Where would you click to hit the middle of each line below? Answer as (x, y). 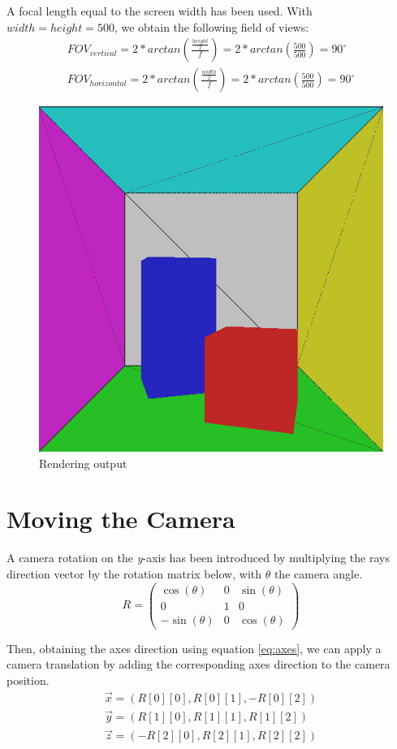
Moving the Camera (121, 519)
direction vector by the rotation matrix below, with (134, 574)
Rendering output (83, 463)
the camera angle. (318, 574)
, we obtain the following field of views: (211, 26)
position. (28, 680)
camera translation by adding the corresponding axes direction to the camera (198, 664)
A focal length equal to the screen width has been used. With (160, 11)
